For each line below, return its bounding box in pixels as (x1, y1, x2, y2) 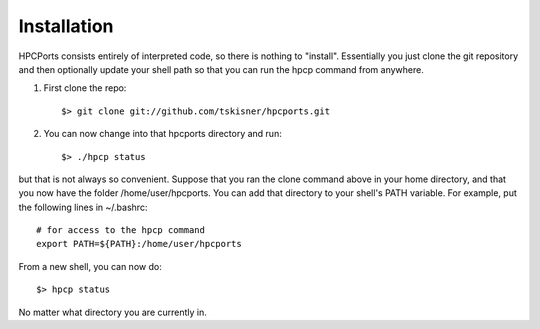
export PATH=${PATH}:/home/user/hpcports (36, 238, 242, 250)
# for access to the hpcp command (36, 225, 205, 236)
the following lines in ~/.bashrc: (18, 201, 148, 213)
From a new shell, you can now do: (18, 260, 162, 272)
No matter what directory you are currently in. (18, 306, 207, 318)
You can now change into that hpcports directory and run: (43, 128, 282, 140)
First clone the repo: (43, 82, 127, 94)
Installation (18, 15, 114, 37)
